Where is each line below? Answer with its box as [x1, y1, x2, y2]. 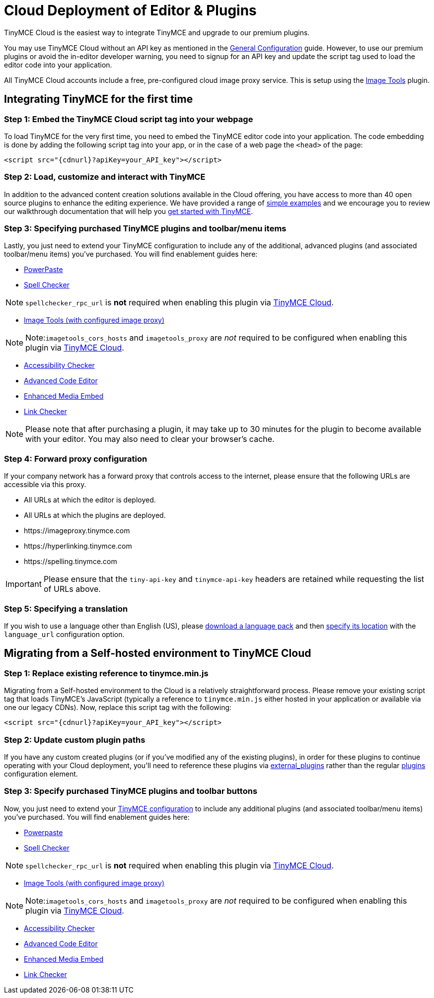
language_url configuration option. [4, 630, 125, 639]
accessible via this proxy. [4, 480, 86, 489]
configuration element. [4, 769, 78, 778]
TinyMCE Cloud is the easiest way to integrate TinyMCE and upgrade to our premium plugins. [4, 28, 310, 37]
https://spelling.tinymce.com [24, 557, 117, 566]
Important [5, 579, 42, 589]
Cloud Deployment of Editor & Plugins [4, 2, 257, 19]
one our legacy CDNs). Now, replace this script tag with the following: [4, 703, 232, 712]
